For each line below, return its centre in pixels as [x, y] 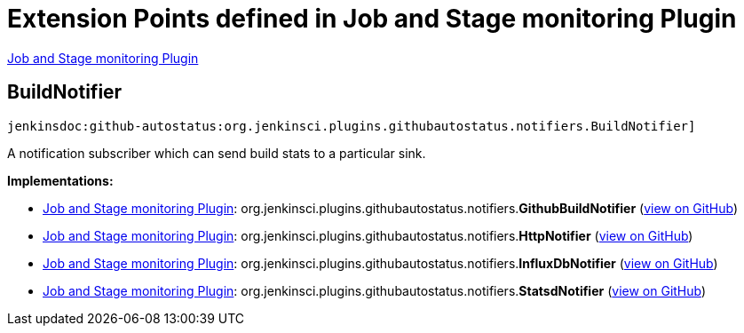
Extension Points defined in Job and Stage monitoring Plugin [372, 19]
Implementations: [60, 180]
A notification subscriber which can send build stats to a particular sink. [217, 153]
